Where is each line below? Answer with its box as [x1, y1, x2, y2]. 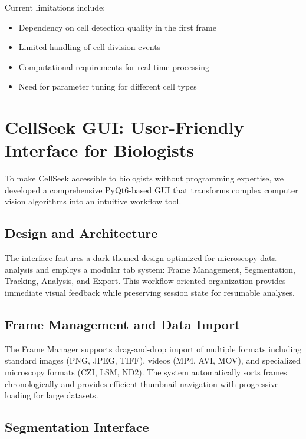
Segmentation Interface [5, 418, 149, 436]
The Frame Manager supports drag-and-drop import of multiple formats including [5, 342, 302, 355]
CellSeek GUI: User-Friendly [5, 115, 244, 139]
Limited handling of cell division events [18, 41, 161, 53]
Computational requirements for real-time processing [18, 60, 209, 72]
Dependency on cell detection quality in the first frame [18, 21, 216, 33]
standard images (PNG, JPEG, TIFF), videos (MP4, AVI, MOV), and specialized [5, 354, 301, 367]
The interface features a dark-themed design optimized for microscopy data [5, 252, 277, 264]
